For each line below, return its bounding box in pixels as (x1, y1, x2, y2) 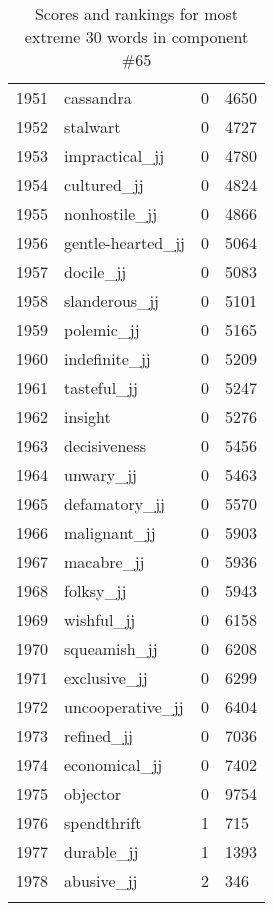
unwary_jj (64, 463, 137, 486)
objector (64, 782, 121, 805)
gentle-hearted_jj (64, 231, 185, 254)
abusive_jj (64, 869, 138, 892)
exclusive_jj (64, 666, 148, 689)
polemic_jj (64, 318, 140, 341)
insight (64, 405, 111, 428)
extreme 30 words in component (24, 25, 249, 48)
